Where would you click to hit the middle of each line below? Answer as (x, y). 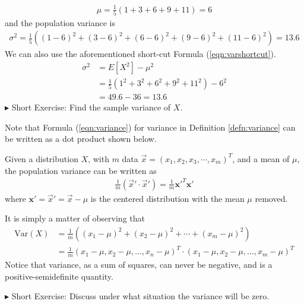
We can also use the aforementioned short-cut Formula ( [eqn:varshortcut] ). (140, 54)
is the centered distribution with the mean (167, 198)
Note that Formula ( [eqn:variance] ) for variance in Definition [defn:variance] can (150, 127)
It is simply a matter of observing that (75, 218)
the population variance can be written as (81, 170)
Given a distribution (42, 158)
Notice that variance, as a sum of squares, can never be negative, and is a (139, 265)
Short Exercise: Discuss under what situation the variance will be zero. (140, 296)
